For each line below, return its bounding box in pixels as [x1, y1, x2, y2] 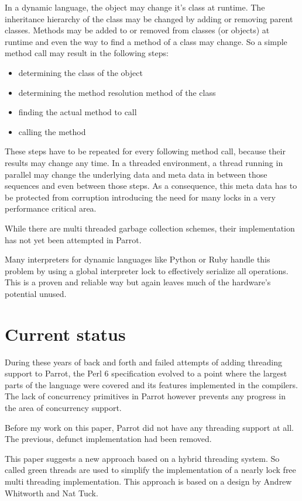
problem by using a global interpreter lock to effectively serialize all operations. [5, 264, 289, 277]
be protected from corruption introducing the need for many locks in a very [5, 191, 276, 203]
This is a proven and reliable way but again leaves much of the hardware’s [5, 276, 271, 288]
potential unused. [5, 287, 67, 299]
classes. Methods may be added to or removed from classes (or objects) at [5, 24, 270, 36]
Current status [5, 322, 126, 345]
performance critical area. [5, 202, 97, 215]
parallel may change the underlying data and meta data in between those [5, 168, 267, 180]
